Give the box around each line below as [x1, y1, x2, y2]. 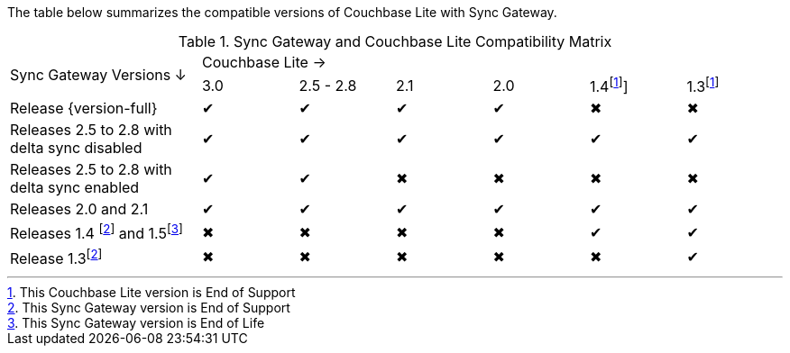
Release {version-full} [10, 99, 158, 118]
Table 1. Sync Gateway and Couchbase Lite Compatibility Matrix [178, 32, 612, 50]
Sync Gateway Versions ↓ [10, 65, 187, 84]
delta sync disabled [10, 139, 142, 158]
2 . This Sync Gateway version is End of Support [7, 299, 290, 315]
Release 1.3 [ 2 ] [10, 246, 103, 267]
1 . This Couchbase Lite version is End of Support [7, 284, 296, 300]
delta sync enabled [10, 178, 140, 197]
